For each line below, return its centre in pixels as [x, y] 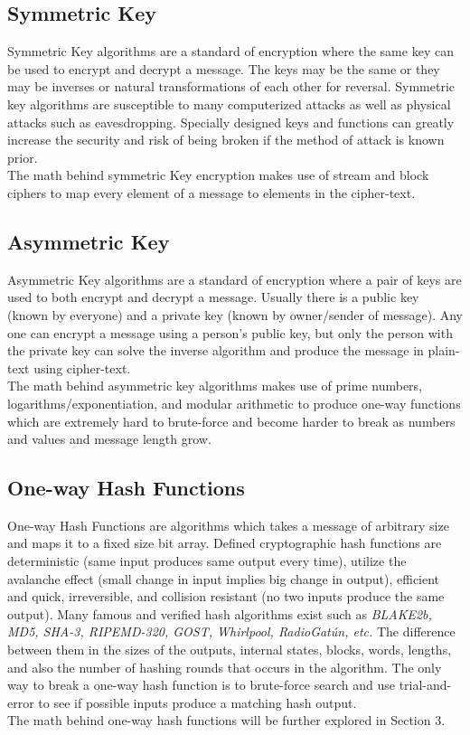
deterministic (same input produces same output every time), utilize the [207, 561]
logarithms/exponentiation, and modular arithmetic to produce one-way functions [234, 403]
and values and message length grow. [109, 439]
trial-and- [425, 685]
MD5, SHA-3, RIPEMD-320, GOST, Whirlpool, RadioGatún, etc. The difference [231, 631]
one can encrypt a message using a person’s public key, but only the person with [230, 332]
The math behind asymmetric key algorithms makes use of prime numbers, [215, 386]
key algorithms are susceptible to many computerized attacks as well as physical [229, 104]
